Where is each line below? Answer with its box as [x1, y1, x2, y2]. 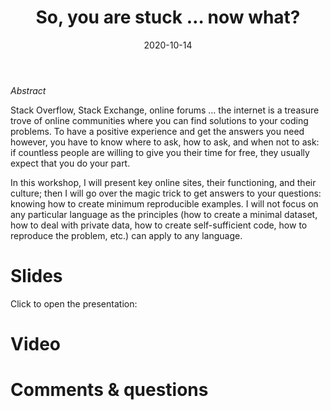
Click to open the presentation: [10, 297, 138, 310]
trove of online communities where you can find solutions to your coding [10, 114, 309, 126]
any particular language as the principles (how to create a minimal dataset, [10, 208, 318, 220]
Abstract [10, 84, 47, 96]
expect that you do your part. [10, 157, 131, 169]
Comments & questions [10, 379, 209, 401]
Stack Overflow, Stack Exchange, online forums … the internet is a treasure [10, 104, 320, 116]
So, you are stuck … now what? [35, 6, 301, 29]
